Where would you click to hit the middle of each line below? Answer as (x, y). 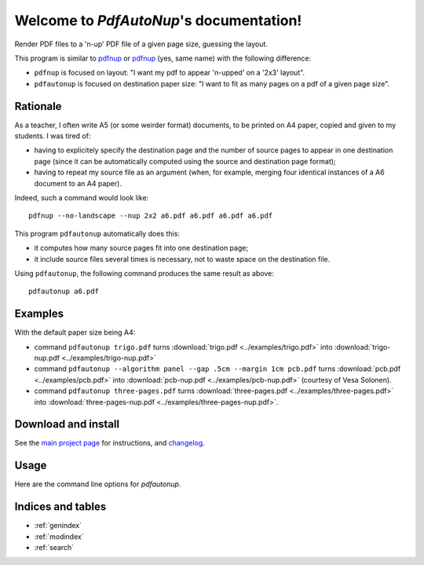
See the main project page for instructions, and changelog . (110, 443)
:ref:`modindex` (59, 536)
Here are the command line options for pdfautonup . (98, 484)
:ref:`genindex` (58, 526)
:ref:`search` (54, 548)
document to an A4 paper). (78, 183)
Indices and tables (60, 507)
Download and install (67, 424)
